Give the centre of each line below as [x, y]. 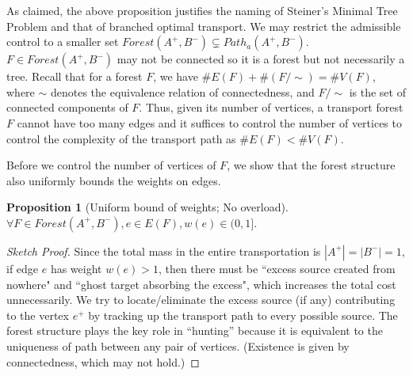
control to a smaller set [63, 42]
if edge [23, 268]
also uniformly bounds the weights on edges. [114, 180]
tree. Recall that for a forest [75, 76]
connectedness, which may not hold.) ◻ [103, 361]
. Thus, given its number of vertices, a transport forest [271, 107]
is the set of [377, 91]
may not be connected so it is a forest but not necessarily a [261, 59]
